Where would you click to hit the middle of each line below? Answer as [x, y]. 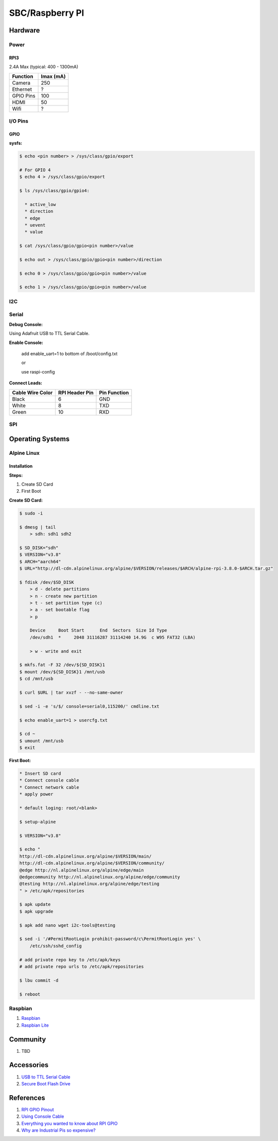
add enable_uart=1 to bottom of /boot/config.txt [69, 353]
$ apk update [35, 905]
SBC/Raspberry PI [47, 13]
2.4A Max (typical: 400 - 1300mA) [44, 67]
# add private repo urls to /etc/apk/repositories [82, 966]
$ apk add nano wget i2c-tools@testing [67, 925]
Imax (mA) [53, 76]
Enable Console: [26, 342]
